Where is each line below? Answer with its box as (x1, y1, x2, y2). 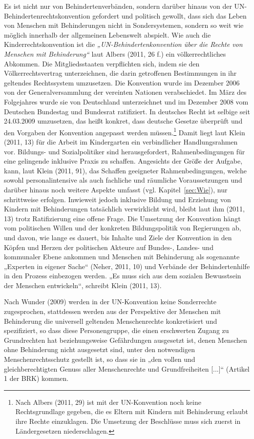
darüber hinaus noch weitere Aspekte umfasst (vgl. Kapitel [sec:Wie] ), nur (4, 184, 228, 194)
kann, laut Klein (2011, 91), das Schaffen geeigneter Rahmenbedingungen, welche (4, 165, 247, 175)
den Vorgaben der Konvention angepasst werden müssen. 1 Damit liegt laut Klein (4, 125, 245, 137)
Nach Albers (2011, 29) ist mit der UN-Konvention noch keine (15, 397, 201, 407)
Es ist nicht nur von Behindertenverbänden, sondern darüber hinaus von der (4, 1, 232, 11)
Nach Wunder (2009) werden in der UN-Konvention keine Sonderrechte (4, 296, 216, 307)
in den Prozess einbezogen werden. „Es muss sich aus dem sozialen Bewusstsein (4, 271, 241, 281)
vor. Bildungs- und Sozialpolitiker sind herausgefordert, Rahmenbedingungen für (4, 146, 245, 156)
